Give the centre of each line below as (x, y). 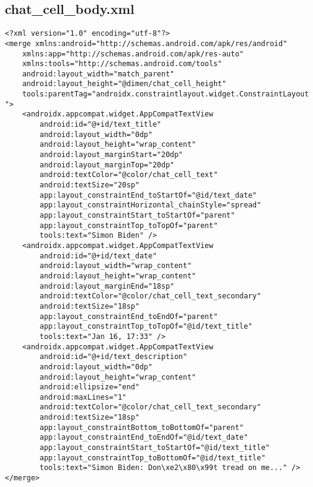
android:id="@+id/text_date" (98, 256)
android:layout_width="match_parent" (98, 74)
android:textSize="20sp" (89, 185)
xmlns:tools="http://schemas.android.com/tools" (122, 64)
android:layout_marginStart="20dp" (111, 155)
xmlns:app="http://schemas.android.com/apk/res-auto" (133, 54)
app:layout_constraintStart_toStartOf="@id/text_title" (155, 448)
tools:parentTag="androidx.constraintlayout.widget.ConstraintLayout (166, 94)
